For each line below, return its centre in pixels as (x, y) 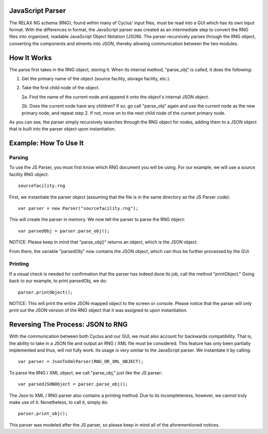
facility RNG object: (29, 174)
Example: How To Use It (46, 143)
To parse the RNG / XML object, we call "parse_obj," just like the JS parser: (86, 372)
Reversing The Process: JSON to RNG (68, 325)
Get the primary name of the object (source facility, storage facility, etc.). (96, 78)
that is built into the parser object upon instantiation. (63, 129)
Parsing (19, 158)
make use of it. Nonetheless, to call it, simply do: (59, 402)
